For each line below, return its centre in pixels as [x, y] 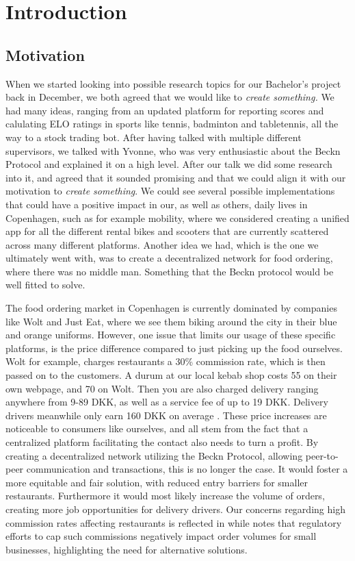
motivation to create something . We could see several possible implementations [170, 191]
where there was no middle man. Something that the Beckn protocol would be [170, 271]
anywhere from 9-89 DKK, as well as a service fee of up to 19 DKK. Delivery [167, 402]
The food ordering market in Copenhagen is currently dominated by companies [171, 308]
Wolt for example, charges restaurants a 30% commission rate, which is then [166, 361]
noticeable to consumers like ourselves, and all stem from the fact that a [157, 428]
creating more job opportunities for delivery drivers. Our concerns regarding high [175, 509]
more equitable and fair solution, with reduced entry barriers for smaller [157, 482]
